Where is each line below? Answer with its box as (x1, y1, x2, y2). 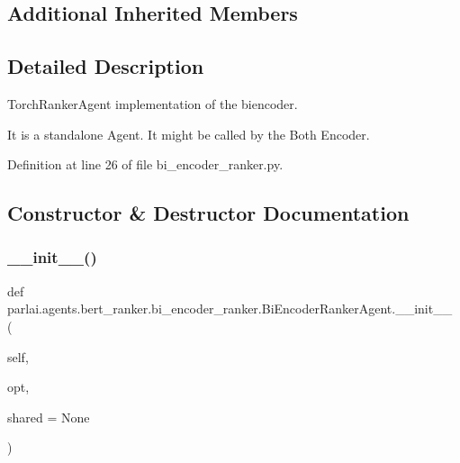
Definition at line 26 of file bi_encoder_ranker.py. (7, 155, 284, 174)
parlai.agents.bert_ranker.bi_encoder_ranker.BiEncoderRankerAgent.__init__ (7, 299, 453, 318)
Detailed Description (7, 52, 204, 80)
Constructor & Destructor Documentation (7, 199, 410, 227)
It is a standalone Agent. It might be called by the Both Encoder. (7, 124, 370, 143)
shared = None (7, 407, 90, 426)
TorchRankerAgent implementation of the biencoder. (7, 94, 298, 113)
